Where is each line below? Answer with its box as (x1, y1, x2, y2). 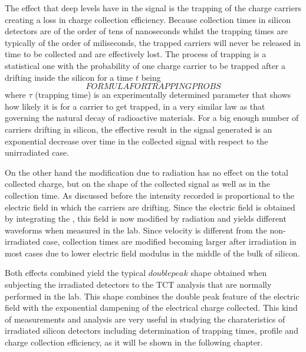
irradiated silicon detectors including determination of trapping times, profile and (5, 324, 298, 337)
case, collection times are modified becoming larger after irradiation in (42, 235, 297, 248)
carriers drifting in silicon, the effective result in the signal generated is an (5, 123, 272, 135)
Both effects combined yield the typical (5, 267, 146, 279)
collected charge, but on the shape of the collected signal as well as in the (5, 177, 270, 190)
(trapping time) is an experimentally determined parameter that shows (35, 88, 291, 101)
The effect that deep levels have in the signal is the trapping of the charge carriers (5, 2, 301, 14)
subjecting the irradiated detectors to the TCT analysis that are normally (5, 278, 272, 291)
